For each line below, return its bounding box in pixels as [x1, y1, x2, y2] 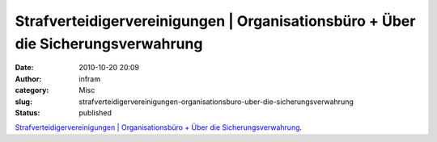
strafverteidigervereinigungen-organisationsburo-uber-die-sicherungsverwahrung [78, 97, 354, 106]
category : [15, 86, 49, 95]
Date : [15, 63, 34, 73]
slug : [15, 97, 32, 106]
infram [78, 73, 101, 84]
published [78, 107, 112, 117]
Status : [15, 107, 40, 117]
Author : [15, 73, 42, 84]
